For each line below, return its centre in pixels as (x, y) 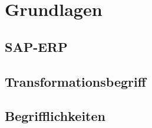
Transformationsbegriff (75, 81)
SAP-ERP (36, 46)
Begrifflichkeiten (55, 116)
